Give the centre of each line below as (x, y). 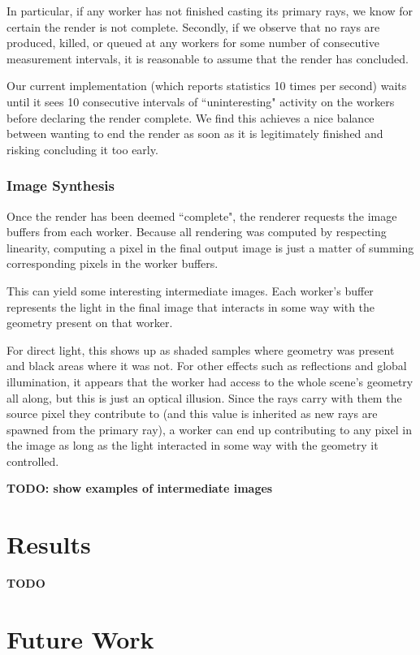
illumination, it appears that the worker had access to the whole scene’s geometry (210, 381)
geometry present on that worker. (90, 323)
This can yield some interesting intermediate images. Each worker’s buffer (190, 290)
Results (49, 544)
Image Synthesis (61, 185)
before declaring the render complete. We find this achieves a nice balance (191, 117)
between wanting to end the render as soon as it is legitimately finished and (195, 134)
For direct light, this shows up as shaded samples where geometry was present (201, 349)
